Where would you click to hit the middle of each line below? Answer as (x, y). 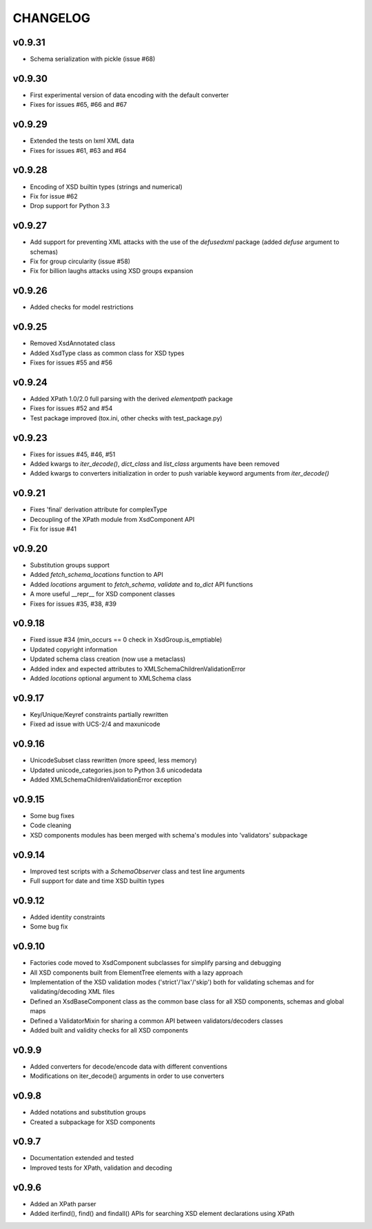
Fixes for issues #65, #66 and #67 (79, 105)
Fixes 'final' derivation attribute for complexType (99, 509)
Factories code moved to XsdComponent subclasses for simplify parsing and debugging (156, 963)
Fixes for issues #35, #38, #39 (73, 604)
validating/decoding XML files (72, 992)
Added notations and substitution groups (88, 1113)
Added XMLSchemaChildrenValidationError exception (106, 780)
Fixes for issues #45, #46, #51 (73, 454)
